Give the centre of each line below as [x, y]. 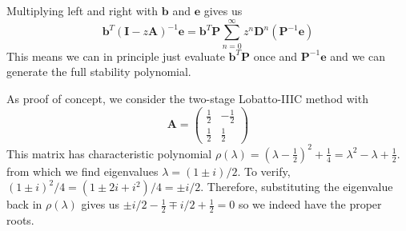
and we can [358, 56]
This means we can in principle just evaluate [116, 56]
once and [275, 56]
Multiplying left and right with [82, 10]
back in [24, 204]
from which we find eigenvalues [82, 171]
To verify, [267, 171]
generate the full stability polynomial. [99, 72]
